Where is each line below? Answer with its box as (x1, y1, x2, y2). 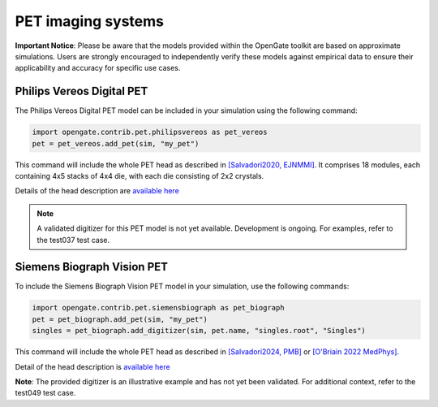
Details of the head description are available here (15, 186, 180, 196)
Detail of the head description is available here (15, 362, 170, 371)
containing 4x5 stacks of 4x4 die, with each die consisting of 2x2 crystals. (15, 171, 264, 180)
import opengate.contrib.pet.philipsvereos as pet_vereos (32, 128, 268, 137)
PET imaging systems (15, 12, 165, 30)
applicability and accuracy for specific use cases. (15, 63, 181, 73)
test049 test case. (15, 388, 76, 398)
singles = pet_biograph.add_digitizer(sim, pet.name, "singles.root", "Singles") (32, 326, 367, 336)
